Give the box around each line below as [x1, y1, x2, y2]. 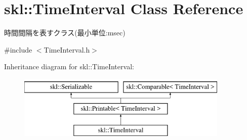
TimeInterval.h [44, 44, 90, 55]
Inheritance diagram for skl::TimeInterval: [4, 61, 134, 72]
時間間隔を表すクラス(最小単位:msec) [4, 27, 126, 38]
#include [4, 44, 32, 55]
